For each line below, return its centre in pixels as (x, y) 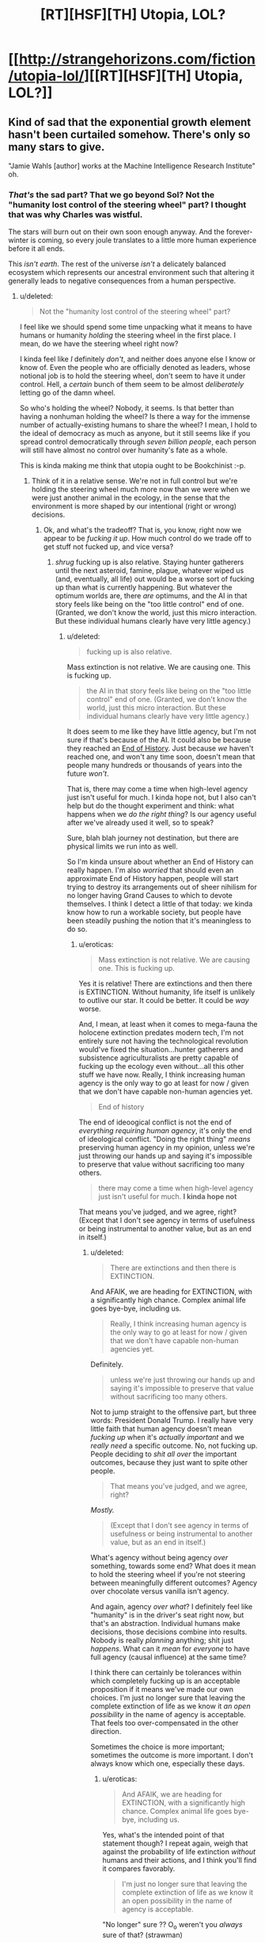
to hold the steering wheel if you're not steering (168, 1575)
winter (19, 240)
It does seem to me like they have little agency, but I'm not (162, 731)
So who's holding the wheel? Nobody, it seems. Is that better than (127, 408)
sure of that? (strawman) (143, 1935)
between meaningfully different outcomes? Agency (174, 1583)
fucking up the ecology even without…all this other (161, 1067)
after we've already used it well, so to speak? (140, 823)
